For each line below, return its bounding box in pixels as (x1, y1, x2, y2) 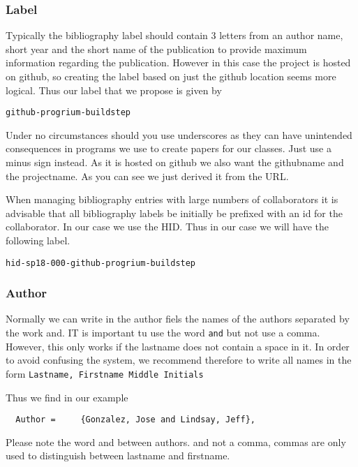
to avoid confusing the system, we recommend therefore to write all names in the (6, 353, 352, 367)
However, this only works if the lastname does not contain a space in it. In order (6, 339, 350, 353)
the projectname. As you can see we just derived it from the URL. (6, 168, 289, 183)
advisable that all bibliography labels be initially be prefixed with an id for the (6, 205, 343, 220)
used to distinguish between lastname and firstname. (6, 448, 230, 463)
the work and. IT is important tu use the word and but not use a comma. (6, 325, 320, 340)
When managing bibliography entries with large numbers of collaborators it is (6, 192, 338, 207)
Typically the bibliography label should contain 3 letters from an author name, (6, 28, 343, 43)
